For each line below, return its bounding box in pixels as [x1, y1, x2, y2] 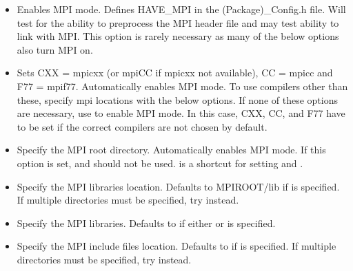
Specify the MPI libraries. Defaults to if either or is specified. [17, 215, 276, 230]
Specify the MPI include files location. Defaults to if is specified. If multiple [17, 239, 336, 253]
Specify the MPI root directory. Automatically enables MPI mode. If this [17, 142, 326, 157]
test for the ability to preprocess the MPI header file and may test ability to [17, 15, 339, 30]
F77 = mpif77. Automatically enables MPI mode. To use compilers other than [17, 78, 348, 93]
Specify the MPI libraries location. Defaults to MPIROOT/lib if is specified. [17, 179, 340, 193]
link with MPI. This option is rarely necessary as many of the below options [17, 29, 339, 43]
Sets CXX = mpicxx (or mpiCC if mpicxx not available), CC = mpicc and [17, 65, 333, 80]
